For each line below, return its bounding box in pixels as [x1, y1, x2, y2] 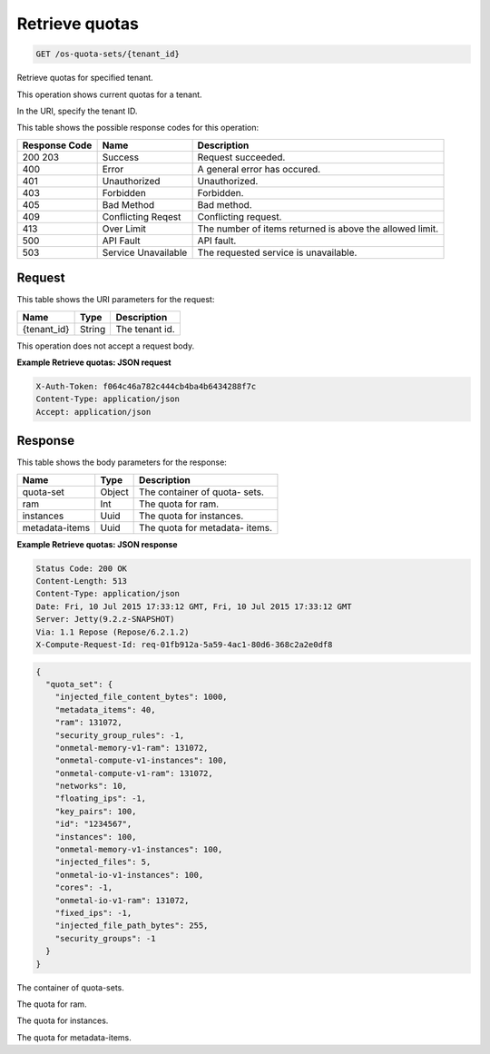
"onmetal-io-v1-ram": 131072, [54, 895, 190, 905]
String [79, 322, 106, 335]
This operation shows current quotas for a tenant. [16, 89, 203, 100]
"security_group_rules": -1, [54, 730, 185, 740]
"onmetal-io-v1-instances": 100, [54, 870, 204, 880]
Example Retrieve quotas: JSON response [16, 538, 178, 549]
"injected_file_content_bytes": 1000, [54, 692, 228, 703]
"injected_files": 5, [54, 857, 152, 867]
